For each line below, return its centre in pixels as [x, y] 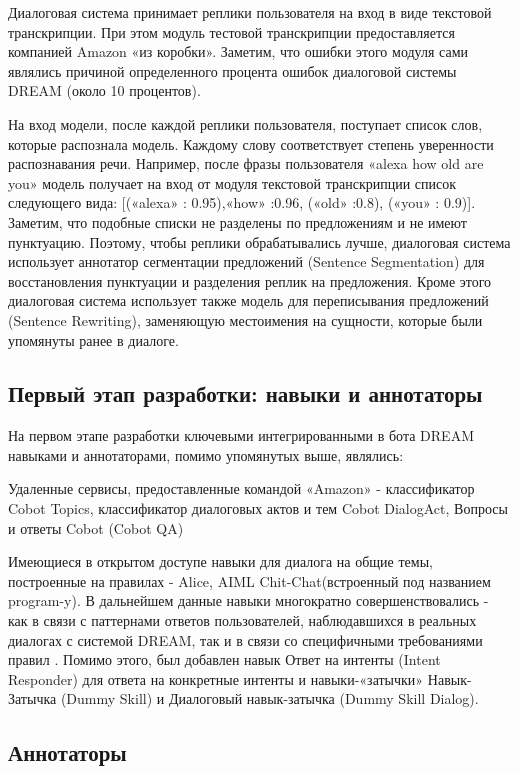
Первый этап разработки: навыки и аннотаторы [245, 393]
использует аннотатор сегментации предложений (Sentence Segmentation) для [246, 261]
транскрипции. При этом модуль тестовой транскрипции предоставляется [231, 31]
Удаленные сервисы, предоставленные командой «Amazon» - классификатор [241, 488]
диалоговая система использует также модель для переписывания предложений [248, 300]
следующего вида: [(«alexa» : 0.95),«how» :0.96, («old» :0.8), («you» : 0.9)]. [242, 202]
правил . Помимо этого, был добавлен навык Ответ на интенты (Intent [224, 659]
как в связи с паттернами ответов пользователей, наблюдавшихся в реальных [242, 620]
